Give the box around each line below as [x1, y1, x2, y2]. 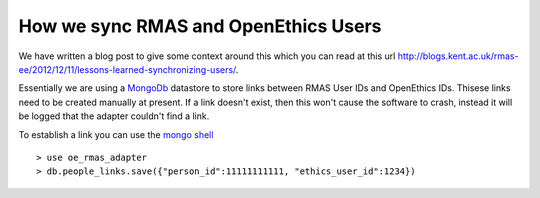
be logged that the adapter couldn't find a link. [18, 110, 210, 122]
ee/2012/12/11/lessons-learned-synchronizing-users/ [18, 63, 237, 75]
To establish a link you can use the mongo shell [18, 128, 214, 140]
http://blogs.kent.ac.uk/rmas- [397, 50, 519, 62]
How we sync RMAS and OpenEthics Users [18, 15, 382, 37]
